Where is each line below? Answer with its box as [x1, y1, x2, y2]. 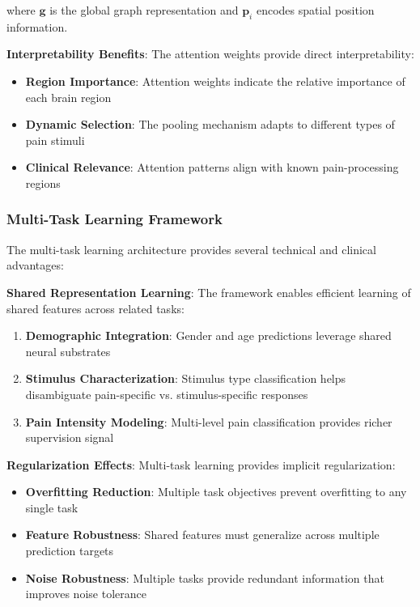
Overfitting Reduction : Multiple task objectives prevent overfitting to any [25, 483, 407, 500]
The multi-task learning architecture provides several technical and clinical [6, 240, 376, 257]
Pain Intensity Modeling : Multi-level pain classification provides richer [25, 413, 392, 430]
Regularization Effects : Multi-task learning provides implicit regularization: [6, 456, 396, 473]
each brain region [25, 88, 112, 105]
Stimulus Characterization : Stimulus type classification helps [25, 370, 346, 387]
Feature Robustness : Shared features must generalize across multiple [25, 526, 380, 543]
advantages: [6, 257, 64, 274]
